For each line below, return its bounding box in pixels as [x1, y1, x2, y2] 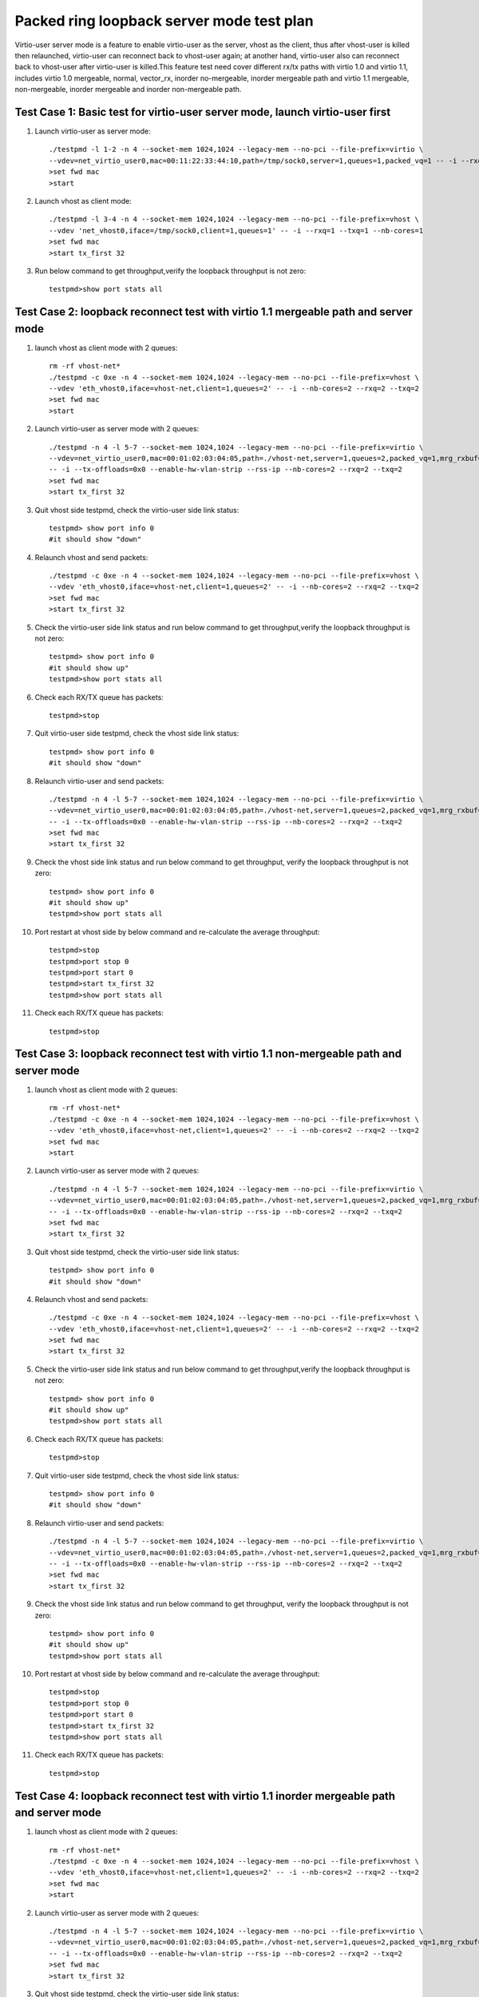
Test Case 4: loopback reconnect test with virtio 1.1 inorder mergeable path [14, 1789, 395, 1803]
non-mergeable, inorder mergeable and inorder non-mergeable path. [14, 85, 242, 94]
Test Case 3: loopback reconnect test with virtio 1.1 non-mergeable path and [14, 1047, 402, 1061]
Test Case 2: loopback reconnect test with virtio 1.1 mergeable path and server [14, 305, 413, 319]
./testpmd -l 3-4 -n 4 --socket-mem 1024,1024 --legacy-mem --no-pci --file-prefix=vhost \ [49, 215, 419, 224]
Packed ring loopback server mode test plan [14, 12, 315, 30]
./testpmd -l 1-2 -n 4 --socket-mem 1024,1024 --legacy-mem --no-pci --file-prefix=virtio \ [49, 145, 424, 154]
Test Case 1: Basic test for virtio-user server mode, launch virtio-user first [14, 105, 391, 119]
